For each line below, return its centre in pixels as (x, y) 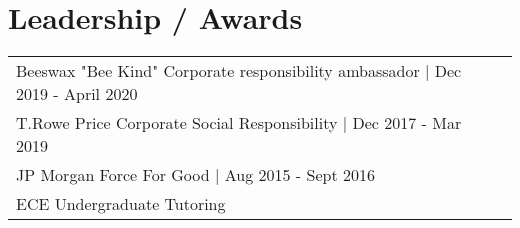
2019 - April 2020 (77, 94)
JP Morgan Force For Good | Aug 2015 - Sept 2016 (195, 175)
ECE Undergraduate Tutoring (121, 204)
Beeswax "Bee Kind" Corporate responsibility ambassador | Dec (239, 71)
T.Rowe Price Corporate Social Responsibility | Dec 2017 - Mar (239, 123)
